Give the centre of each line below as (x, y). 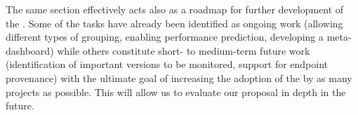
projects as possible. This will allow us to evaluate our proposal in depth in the (176, 92)
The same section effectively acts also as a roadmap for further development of (175, 9)
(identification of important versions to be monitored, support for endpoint (167, 64)
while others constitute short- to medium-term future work (184, 50)
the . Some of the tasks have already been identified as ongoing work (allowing (174, 23)
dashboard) (30, 50)
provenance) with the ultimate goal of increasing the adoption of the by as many (179, 77)
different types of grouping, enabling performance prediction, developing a (165, 37)
